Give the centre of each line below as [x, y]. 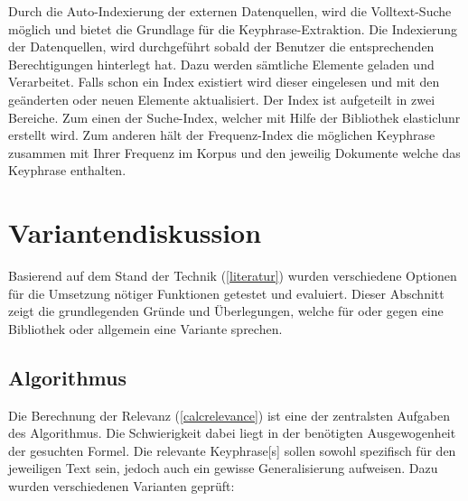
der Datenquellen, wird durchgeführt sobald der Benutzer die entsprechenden [221, 46]
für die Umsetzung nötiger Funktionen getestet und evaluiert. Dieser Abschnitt [226, 293]
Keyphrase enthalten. [67, 170]
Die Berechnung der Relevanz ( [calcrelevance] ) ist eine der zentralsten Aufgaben [229, 415]
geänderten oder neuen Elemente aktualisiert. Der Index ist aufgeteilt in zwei [222, 99]
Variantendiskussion [135, 232]
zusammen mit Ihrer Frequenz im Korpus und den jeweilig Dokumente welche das [234, 152]
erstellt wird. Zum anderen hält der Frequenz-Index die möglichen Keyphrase [222, 135]
